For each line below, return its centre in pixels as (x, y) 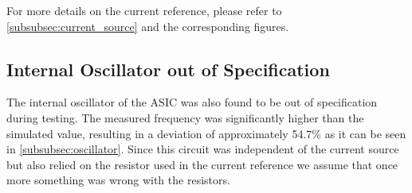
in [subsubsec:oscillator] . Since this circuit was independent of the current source (203, 149)
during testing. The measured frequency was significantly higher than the (185, 117)
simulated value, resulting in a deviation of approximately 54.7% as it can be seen (206, 133)
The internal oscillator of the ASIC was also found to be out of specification (192, 102)
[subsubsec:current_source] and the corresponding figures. (148, 26)
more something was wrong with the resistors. (118, 180)
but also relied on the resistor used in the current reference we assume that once (202, 164)
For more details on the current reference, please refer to (144, 10)
